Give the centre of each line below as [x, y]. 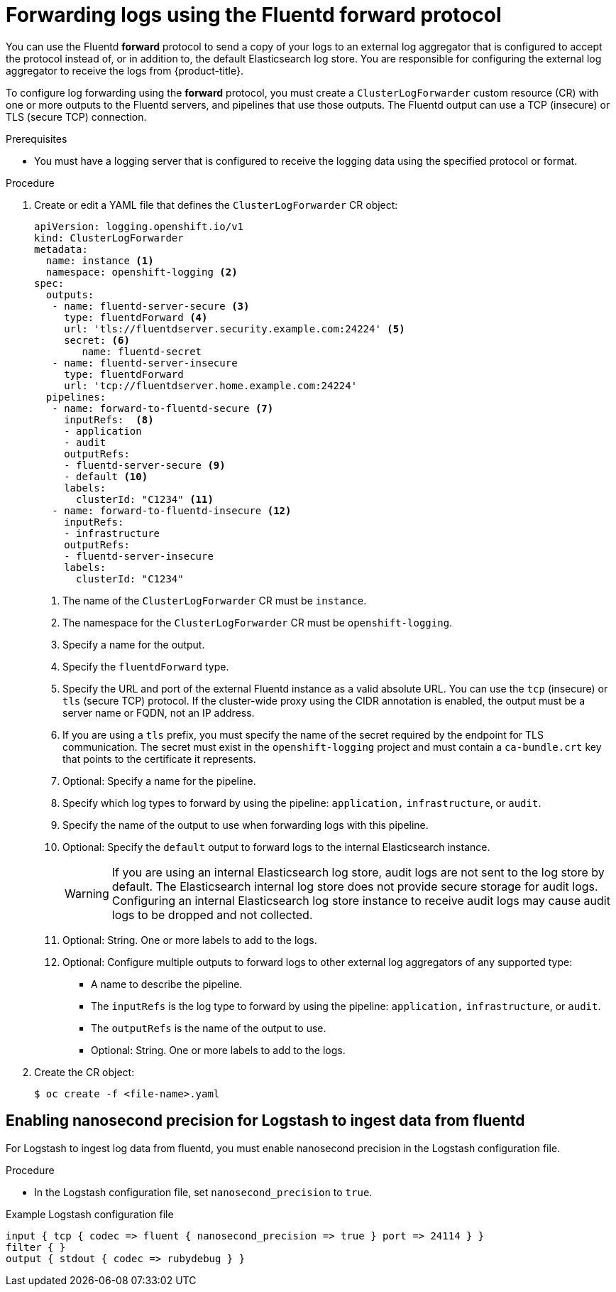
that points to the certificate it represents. [159, 759]
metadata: [61, 249]
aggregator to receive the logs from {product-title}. [125, 70]
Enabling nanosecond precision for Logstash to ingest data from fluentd [265, 1121]
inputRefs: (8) [109, 419]
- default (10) [106, 476]
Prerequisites [37, 139]
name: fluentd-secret [142, 351]
